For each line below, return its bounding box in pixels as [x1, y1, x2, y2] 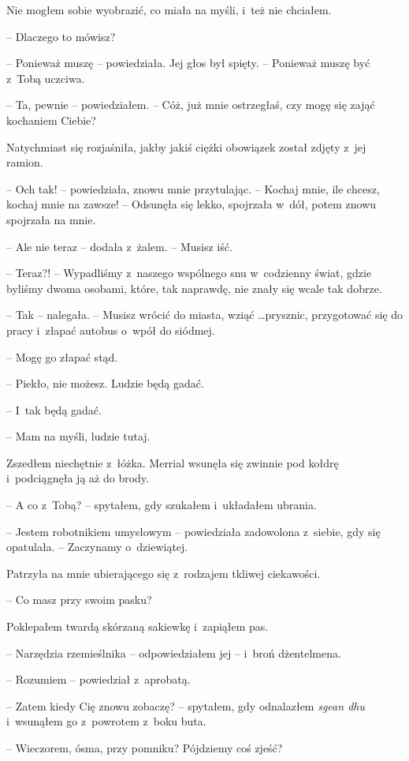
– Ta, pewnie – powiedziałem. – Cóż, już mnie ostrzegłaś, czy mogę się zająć [6, 96, 375, 113]
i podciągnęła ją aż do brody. [6, 470, 149, 486]
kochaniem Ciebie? [6, 111, 96, 128]
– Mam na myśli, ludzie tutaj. [6, 428, 151, 444]
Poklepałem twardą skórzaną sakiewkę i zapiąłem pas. [6, 618, 269, 635]
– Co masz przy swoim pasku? [6, 591, 152, 608]
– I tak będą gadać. [6, 401, 102, 418]
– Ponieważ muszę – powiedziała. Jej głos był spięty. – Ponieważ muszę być [6, 54, 370, 71]
